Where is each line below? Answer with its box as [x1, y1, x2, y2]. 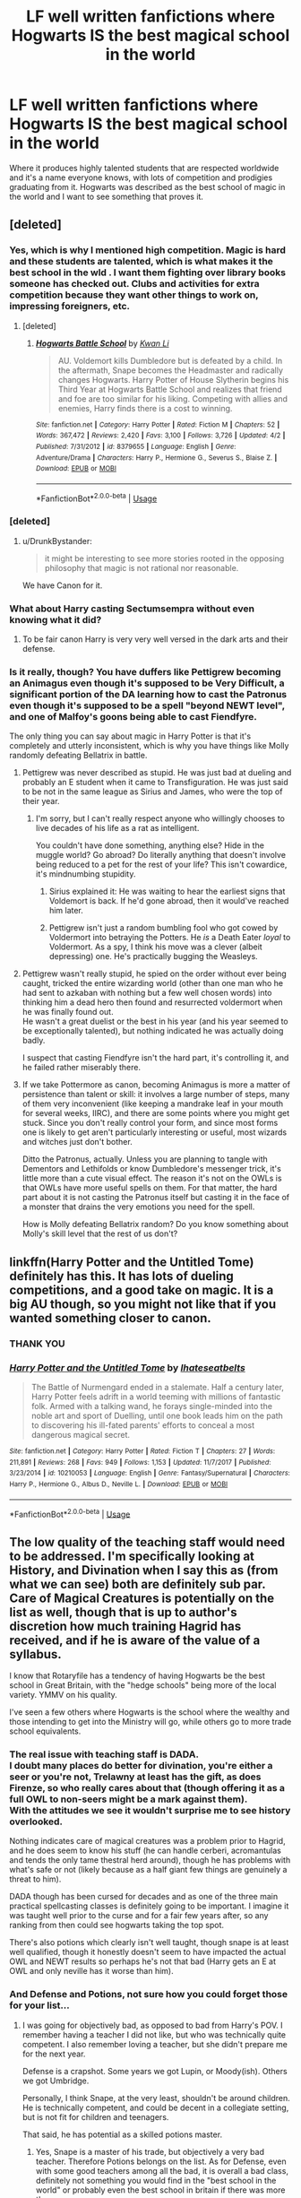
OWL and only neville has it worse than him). [9, 1966, 174, 1977]
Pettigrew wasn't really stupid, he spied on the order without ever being [21, 968, 287, 979]
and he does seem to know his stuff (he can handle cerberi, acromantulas [9, 1845, 282, 1856]
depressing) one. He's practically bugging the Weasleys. [48, 951, 258, 962]
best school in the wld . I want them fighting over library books [9, 266, 287, 279]
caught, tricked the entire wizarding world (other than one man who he [21, 978, 284, 989]
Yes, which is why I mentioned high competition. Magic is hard [9, 244, 287, 256]
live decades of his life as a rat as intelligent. [35, 823, 200, 834]
